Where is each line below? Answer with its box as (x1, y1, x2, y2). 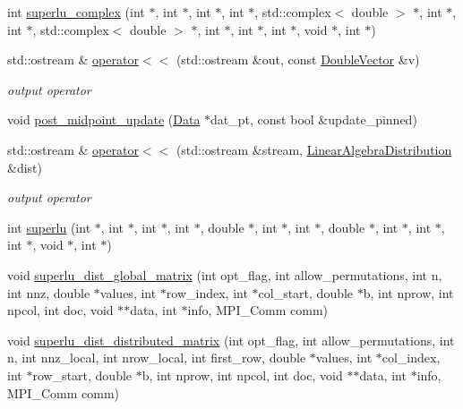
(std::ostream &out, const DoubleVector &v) (176, 50, 420, 69)
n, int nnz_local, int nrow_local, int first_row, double (7, 348, 306, 367)
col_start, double (258, 283, 354, 302)
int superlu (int (7, 217, 91, 236)
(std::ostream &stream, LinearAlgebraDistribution (176, 140, 452, 158)
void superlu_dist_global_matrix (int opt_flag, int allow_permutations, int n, (7, 265, 442, 284)
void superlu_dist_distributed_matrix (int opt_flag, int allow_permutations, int (7, 330, 455, 349)
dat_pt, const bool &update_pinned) (210, 110, 417, 129)
